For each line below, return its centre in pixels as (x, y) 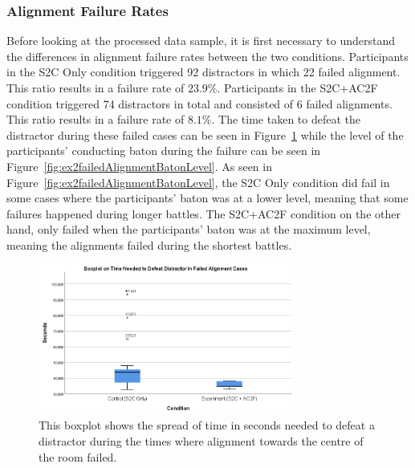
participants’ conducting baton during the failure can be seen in (164, 151)
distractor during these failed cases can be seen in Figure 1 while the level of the (205, 134)
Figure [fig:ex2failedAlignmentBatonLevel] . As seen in (139, 166)
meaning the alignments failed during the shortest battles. (149, 244)
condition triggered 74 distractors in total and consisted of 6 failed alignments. (199, 103)
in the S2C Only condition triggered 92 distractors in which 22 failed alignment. (203, 72)
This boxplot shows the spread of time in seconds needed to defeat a (207, 425)
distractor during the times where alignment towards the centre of (201, 441)
